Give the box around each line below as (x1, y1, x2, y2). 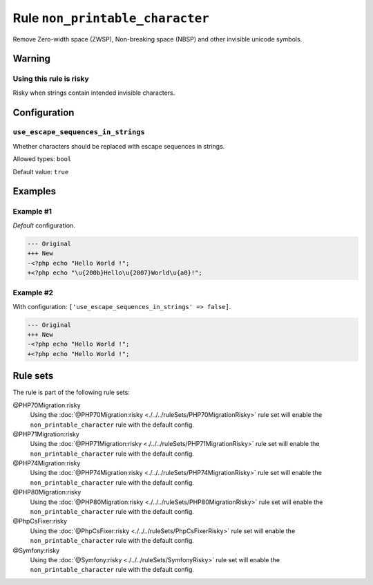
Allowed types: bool (12, 155, 72, 163)
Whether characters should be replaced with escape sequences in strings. (12, 142, 225, 150)
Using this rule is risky (12, 74, 89, 84)
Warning (12, 53, 51, 65)
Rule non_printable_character (12, 10, 210, 26)
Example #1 (12, 207, 52, 216)
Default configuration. (12, 221, 75, 230)
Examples (12, 185, 57, 197)
